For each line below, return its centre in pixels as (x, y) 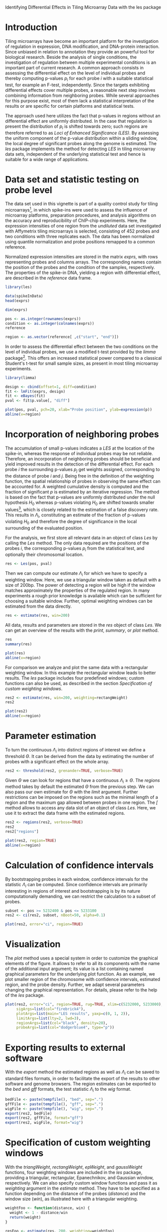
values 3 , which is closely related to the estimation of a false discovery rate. (82, 509)
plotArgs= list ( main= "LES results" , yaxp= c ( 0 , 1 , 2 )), (73, 1013)
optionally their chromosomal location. (44, 555)
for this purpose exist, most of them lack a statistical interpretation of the (80, 101)
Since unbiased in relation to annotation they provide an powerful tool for (80, 51)
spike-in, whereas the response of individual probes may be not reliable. (79, 453)
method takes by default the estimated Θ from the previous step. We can (80, 787)
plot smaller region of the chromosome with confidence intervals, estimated (83, 980)
